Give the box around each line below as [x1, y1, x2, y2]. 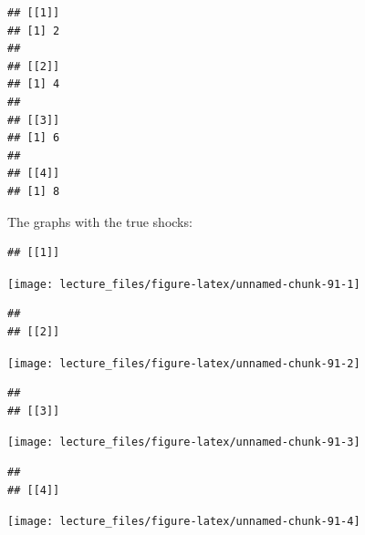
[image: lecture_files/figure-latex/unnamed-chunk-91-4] [7, 515, 360, 529]
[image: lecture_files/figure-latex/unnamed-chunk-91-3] [7, 436, 360, 449]
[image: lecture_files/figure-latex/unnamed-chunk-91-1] [7, 277, 360, 291]
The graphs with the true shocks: [7, 211, 193, 231]
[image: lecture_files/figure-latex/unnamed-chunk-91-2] [7, 356, 360, 370]
